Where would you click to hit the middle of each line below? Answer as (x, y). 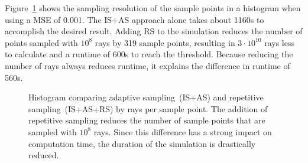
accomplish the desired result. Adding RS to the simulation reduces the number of (154, 31)
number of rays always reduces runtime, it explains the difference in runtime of (147, 65)
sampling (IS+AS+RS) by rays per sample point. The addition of (148, 108)
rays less (279, 42)
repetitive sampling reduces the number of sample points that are (147, 120)
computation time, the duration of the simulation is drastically (142, 143)
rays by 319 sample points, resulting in (165, 42)
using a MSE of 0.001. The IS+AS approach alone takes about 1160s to (134, 19)
